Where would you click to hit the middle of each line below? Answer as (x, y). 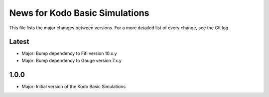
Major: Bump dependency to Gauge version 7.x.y (72, 60)
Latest (19, 42)
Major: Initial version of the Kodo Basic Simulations (74, 86)
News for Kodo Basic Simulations (79, 13)
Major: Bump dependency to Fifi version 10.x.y (69, 53)
